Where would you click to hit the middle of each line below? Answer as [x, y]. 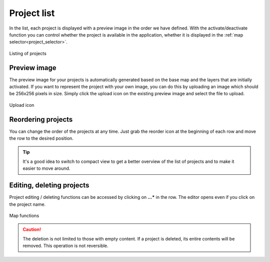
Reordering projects [41, 119]
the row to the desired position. [41, 138]
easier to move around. [46, 168]
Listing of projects [28, 53]
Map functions [24, 215]
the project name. [27, 204]
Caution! [32, 229]
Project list [32, 13]
